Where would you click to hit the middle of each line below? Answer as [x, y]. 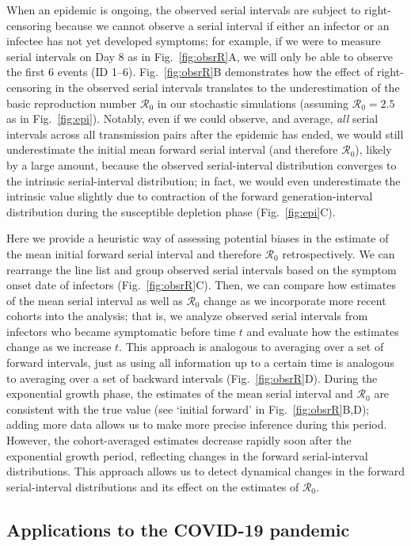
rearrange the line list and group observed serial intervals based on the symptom [202, 269]
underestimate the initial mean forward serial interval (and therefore [172, 149]
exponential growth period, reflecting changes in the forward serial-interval [187, 455]
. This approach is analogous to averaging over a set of [251, 347]
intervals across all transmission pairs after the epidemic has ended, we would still [205, 134]
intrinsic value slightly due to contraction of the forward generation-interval [190, 196]
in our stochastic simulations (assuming [253, 103]
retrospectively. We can [339, 253]
